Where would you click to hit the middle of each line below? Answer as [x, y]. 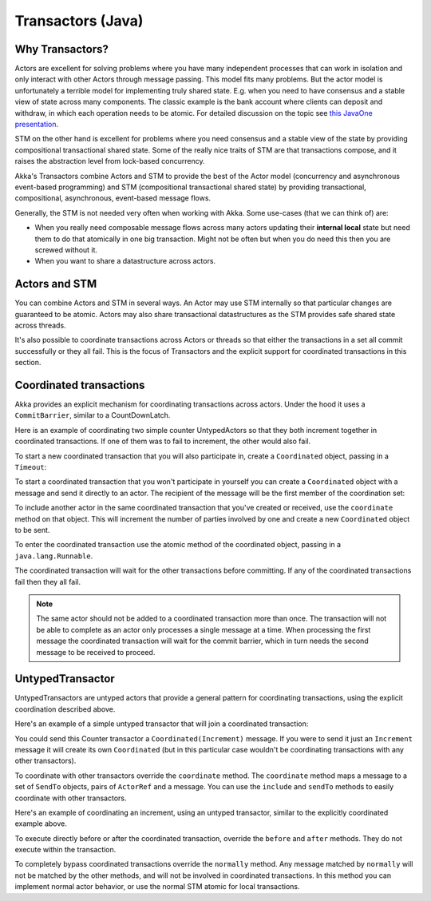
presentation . [37, 125]
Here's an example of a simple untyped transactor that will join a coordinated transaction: [162, 724]
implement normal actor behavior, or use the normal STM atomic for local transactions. [157, 887]
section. [28, 363]
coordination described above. [65, 709]
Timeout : [31, 467]
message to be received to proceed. [96, 652]
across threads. [41, 325]
